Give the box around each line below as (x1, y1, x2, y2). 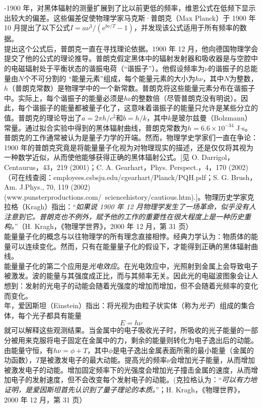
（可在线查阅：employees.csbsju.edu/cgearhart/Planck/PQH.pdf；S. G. (4, 171, 229, 182)
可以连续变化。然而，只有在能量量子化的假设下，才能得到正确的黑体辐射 (11, 241, 251, 251)
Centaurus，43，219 (4, 161, 68, 172)
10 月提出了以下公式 (4, 22, 70, 33)
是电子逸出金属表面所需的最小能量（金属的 (112, 344, 254, 355)
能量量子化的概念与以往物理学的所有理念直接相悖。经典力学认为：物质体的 (4, 231, 251, 242)
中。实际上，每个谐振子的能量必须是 (4, 92, 124, 103)
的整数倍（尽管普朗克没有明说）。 (132, 92, 241, 103)
